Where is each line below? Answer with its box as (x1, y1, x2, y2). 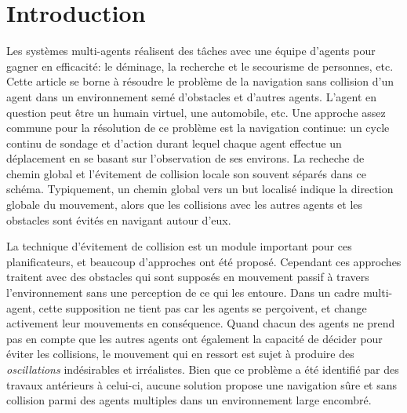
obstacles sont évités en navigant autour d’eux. (6, 211, 231, 228)
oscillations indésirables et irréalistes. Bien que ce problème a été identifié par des (6, 361, 399, 377)
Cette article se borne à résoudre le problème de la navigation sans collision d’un (6, 73, 394, 90)
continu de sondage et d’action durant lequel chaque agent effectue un (6, 134, 342, 151)
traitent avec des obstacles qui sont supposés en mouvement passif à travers (6, 269, 369, 285)
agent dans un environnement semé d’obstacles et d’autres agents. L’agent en (6, 88, 377, 104)
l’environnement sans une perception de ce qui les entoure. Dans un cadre (6, 284, 360, 301)
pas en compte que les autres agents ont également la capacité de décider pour (6, 330, 383, 346)
